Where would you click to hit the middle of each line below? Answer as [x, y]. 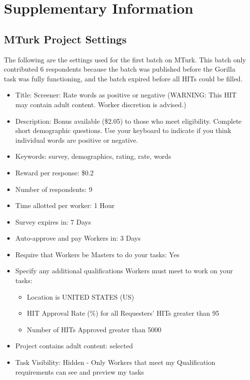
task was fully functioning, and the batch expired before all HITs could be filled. [123, 78]
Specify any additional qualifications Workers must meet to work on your [124, 271]
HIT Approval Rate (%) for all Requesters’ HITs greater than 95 [123, 313]
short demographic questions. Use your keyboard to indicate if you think [123, 130]
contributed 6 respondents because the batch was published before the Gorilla [120, 69]
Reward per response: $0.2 [54, 172]
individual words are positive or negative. [77, 140]
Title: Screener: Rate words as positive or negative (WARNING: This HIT [126, 95]
